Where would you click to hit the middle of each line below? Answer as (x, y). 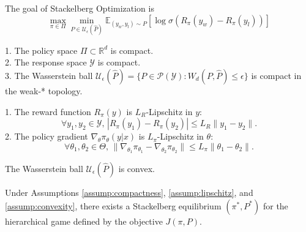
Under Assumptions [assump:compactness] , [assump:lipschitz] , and (129, 192)
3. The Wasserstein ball (49, 75)
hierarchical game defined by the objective (84, 221)
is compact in (276, 75)
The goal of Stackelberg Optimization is (80, 8)
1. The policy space (41, 50)
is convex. (136, 168)
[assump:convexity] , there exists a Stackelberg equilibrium (113, 205)
